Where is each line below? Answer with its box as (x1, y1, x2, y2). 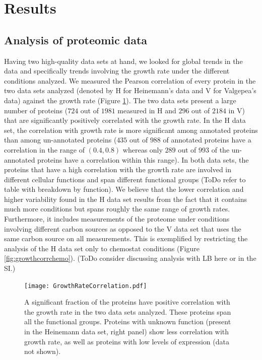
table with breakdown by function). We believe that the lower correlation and (4, 184, 244, 194)
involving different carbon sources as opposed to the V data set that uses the (4, 223, 241, 234)
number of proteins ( (4, 105, 68, 115)
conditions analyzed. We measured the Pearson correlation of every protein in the (4, 75, 256, 86)
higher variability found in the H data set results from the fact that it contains (4, 193, 247, 204)
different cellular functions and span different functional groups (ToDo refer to (4, 174, 246, 184)
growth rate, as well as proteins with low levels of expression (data (24, 336, 229, 346)
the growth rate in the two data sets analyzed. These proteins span (24, 306, 231, 317)
